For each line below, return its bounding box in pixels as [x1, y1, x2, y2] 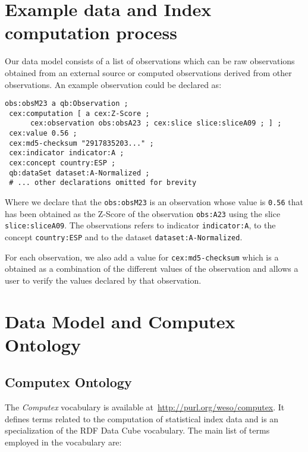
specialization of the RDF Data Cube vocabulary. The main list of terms [5, 424, 270, 437]
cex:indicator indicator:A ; [9, 149, 124, 158]
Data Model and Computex [5, 309, 235, 333]
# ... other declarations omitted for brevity [9, 178, 197, 187]
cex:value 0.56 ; [9, 129, 77, 138]
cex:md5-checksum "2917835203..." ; [9, 139, 154, 147]
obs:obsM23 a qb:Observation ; [5, 99, 128, 108]
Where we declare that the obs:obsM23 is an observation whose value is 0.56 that [5, 196, 303, 208]
